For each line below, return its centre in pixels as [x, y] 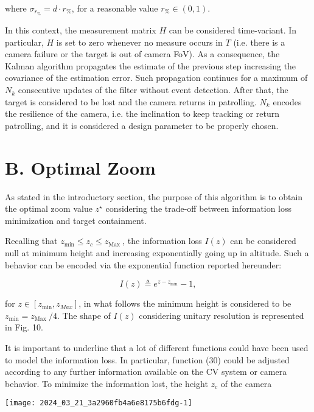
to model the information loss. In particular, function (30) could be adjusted [147, 359]
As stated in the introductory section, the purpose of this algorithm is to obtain [154, 196]
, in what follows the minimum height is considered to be [185, 303]
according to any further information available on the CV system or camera [146, 372]
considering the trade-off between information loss [199, 208]
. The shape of [84, 315]
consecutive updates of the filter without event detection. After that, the [153, 90]
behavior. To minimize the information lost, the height [106, 383]
